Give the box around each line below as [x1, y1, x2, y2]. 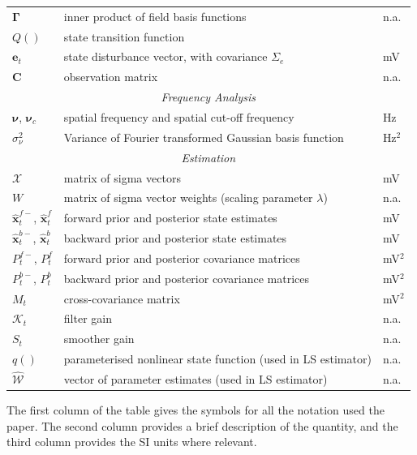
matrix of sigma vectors [63, 169, 181, 186]
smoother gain [63, 330, 135, 347]
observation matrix [63, 68, 158, 85]
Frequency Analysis [161, 88, 256, 105]
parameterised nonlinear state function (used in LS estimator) [63, 350, 372, 367]
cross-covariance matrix [63, 290, 180, 307]
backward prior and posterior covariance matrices [63, 269, 310, 286]
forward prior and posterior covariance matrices [63, 249, 300, 266]
